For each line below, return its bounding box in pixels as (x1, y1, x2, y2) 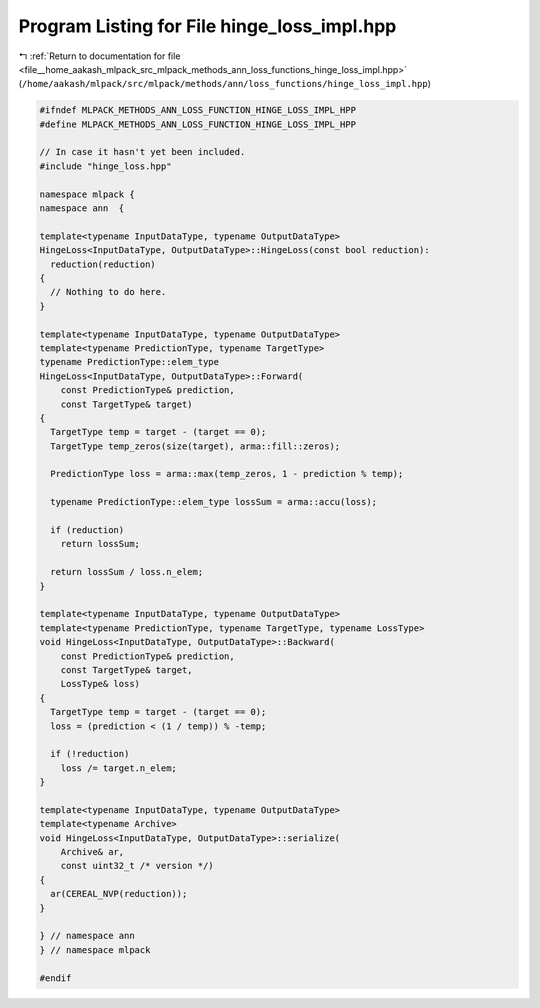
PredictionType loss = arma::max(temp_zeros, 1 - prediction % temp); (50, 468, 404, 480)
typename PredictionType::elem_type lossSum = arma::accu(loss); (50, 496, 378, 508)
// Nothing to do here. (50, 286, 167, 298)
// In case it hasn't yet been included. (39, 146, 246, 158)
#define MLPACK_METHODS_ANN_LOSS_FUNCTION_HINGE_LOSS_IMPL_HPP (39, 118, 357, 130)
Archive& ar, (60, 846, 125, 858)
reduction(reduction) (50, 258, 157, 270)
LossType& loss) (60, 678, 140, 690)
